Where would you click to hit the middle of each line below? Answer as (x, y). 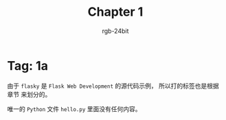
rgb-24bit (115, 31)
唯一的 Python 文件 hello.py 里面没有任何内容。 (74, 109)
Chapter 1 (115, 12)
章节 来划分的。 (29, 94)
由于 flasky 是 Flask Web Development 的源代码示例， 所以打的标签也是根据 (113, 86)
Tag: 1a (27, 65)
